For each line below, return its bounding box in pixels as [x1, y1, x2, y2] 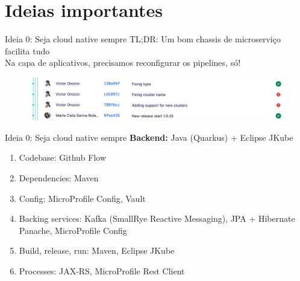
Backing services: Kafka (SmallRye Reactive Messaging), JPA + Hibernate [19, 212, 295, 225]
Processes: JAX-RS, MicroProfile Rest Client [19, 264, 185, 277]
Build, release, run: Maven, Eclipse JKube [19, 244, 175, 257]
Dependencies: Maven [19, 171, 99, 184]
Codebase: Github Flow [19, 151, 107, 164]
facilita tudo [5, 44, 50, 57]
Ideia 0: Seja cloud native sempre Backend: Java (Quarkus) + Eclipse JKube [5, 131, 293, 143]
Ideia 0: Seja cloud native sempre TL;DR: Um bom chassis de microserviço [5, 33, 281, 45]
